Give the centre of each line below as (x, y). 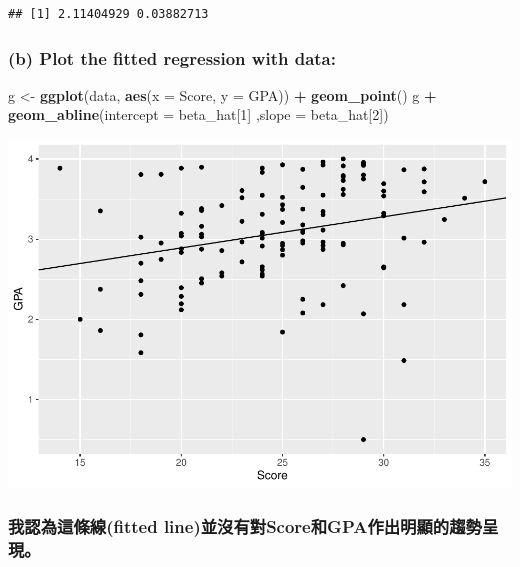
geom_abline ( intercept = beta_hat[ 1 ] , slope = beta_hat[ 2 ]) (198, 114)
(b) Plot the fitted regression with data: (172, 57)
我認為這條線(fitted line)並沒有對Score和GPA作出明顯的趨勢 (245, 526)
